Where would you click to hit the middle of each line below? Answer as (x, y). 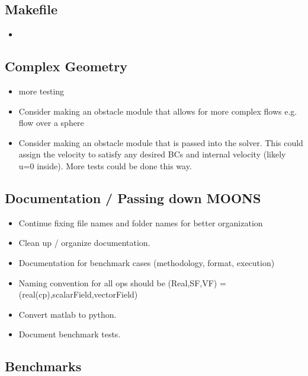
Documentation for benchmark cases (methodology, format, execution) (147, 262)
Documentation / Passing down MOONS (133, 198)
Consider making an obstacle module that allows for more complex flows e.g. (158, 111)
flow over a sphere (51, 123)
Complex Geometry (66, 66)
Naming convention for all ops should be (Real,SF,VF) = (122, 282)
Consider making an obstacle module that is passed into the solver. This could (161, 142)
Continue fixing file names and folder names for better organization (141, 222)
